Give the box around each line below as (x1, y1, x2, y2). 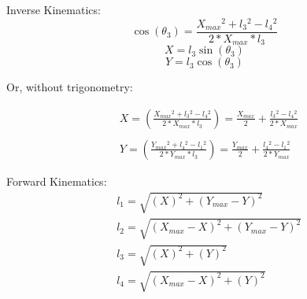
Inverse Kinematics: (6, 2, 101, 17)
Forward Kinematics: (6, 172, 107, 189)
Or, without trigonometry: (6, 79, 133, 95)
